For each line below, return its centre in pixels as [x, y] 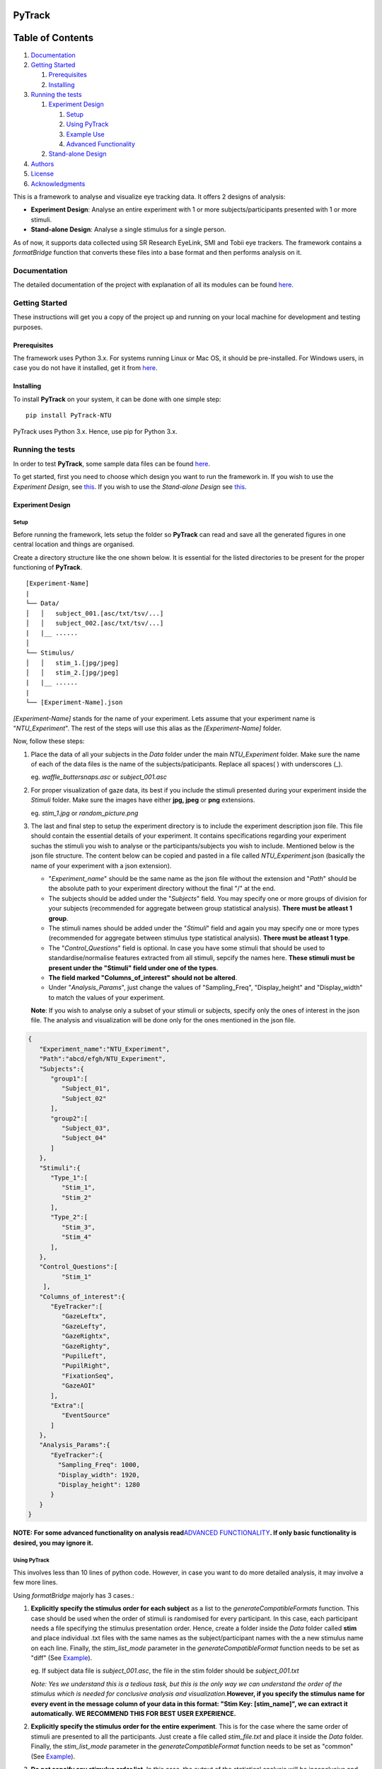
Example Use [86, 134]
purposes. [28, 327]
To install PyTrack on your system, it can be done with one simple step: [117, 399]
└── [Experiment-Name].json [74, 703]
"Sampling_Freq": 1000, [99, 1465]
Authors [42, 163]
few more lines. [35, 1582]
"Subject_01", [86, 1089]
